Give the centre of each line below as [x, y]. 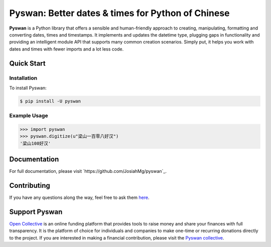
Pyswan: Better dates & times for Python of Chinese [120, 13]
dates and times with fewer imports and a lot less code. [66, 49]
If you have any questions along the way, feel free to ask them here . [80, 197]
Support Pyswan [36, 212]
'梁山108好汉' [35, 143]
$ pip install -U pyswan [50, 101]
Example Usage [29, 116]
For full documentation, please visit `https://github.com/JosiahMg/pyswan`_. [88, 171]
